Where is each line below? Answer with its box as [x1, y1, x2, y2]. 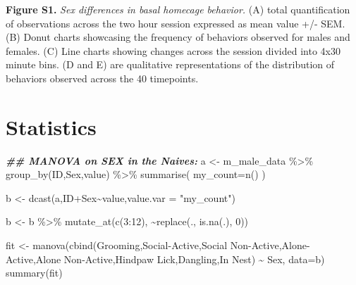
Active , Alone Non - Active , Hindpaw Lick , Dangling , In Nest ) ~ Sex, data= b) [6, 251, 325, 266]
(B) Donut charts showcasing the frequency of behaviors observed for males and [6, 30, 350, 44]
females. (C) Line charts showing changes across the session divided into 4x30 [6, 43, 340, 58]
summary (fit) [6, 265, 63, 280]
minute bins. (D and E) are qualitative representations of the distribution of [6, 57, 335, 72]
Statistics [6, 112, 97, 141]
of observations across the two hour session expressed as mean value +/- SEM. [6, 15, 345, 30]
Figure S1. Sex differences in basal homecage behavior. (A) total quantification [6, 2, 350, 16]
